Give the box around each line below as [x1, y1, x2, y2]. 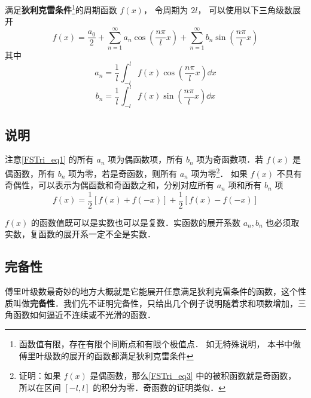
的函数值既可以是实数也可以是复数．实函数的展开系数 [31, 216, 241, 228]
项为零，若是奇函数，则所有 [68, 167, 178, 179]
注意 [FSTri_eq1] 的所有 [5, 153, 94, 166]
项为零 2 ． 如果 [191, 165, 248, 179]
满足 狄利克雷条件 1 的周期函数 [5, 2, 117, 16]
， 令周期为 [143, 3, 188, 16]
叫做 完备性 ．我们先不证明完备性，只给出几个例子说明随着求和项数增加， [13, 296, 298, 309]
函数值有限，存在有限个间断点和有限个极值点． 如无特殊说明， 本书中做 [19, 338, 301, 350]
